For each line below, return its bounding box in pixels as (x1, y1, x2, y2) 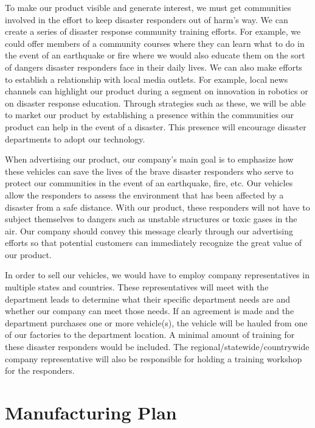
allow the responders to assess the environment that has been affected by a (5, 188, 284, 201)
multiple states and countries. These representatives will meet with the (5, 281, 269, 293)
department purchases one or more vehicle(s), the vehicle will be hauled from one (5, 316, 308, 329)
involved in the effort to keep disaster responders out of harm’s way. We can (5, 13, 288, 26)
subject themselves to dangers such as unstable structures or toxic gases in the (5, 212, 297, 225)
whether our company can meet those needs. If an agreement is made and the (5, 304, 294, 317)
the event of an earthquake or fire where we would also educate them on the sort (5, 49, 305, 61)
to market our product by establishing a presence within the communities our (5, 108, 294, 121)
